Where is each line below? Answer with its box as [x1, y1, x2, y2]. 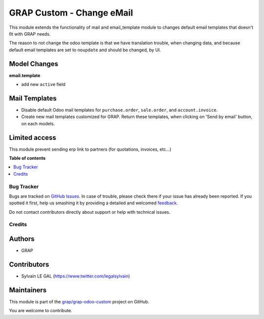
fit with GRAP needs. [9, 31, 51, 37]
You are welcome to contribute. [9, 308, 72, 314]
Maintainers [9, 286, 47, 294]
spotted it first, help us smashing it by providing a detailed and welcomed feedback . [9, 200, 178, 206]
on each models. [21, 120, 55, 126]
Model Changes [9, 60, 59, 68]
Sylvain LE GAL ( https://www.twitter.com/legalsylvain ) [21, 273, 131, 279]
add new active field [21, 81, 66, 87]
